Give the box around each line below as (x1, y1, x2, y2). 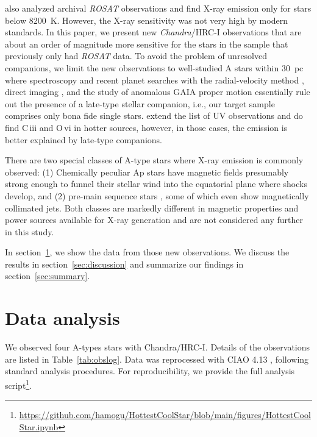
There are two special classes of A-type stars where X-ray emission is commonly (5, 154, 304, 166)
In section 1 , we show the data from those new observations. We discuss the (5, 246, 290, 258)
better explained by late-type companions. (5, 133, 162, 146)
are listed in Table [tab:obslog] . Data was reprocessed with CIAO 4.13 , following (5, 352, 309, 365)
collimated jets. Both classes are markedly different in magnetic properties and (5, 201, 299, 214)
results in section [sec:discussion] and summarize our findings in (5, 257, 244, 270)
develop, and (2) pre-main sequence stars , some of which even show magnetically (5, 189, 309, 202)
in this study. (5, 225, 54, 238)
